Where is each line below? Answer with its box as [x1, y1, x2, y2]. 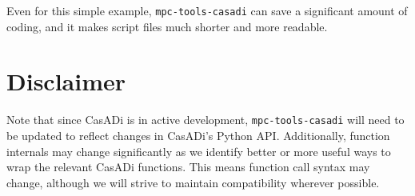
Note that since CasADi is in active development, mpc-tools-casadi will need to [6, 111, 405, 128]
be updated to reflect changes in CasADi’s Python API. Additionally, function [6, 127, 390, 144]
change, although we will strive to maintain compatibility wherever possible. [6, 174, 380, 190]
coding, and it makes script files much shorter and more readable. [6, 18, 328, 34]
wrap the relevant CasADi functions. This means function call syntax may [6, 158, 370, 175]
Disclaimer [6, 65, 126, 98]
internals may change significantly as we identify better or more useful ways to [6, 142, 391, 159]
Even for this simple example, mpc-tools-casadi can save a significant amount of [6, 2, 408, 18]
